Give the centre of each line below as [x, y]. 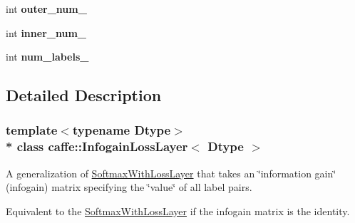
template [32, 130]
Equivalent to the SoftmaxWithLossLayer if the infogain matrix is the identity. [178, 211]
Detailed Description [84, 95]
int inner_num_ [46, 32]
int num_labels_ [47, 57]
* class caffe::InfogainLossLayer [97, 146]
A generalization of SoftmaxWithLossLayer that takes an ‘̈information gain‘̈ [171, 173]
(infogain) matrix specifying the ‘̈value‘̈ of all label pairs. [129, 187]
